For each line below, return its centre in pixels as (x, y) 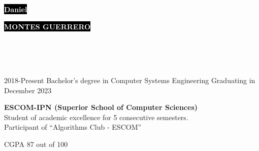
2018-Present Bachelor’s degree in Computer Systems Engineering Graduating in (130, 80)
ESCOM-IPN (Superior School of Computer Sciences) (101, 107)
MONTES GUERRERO (47, 26)
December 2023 (28, 90)
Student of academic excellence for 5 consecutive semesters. (96, 117)
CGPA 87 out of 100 (36, 144)
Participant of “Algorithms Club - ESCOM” (73, 127)
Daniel (16, 9)
